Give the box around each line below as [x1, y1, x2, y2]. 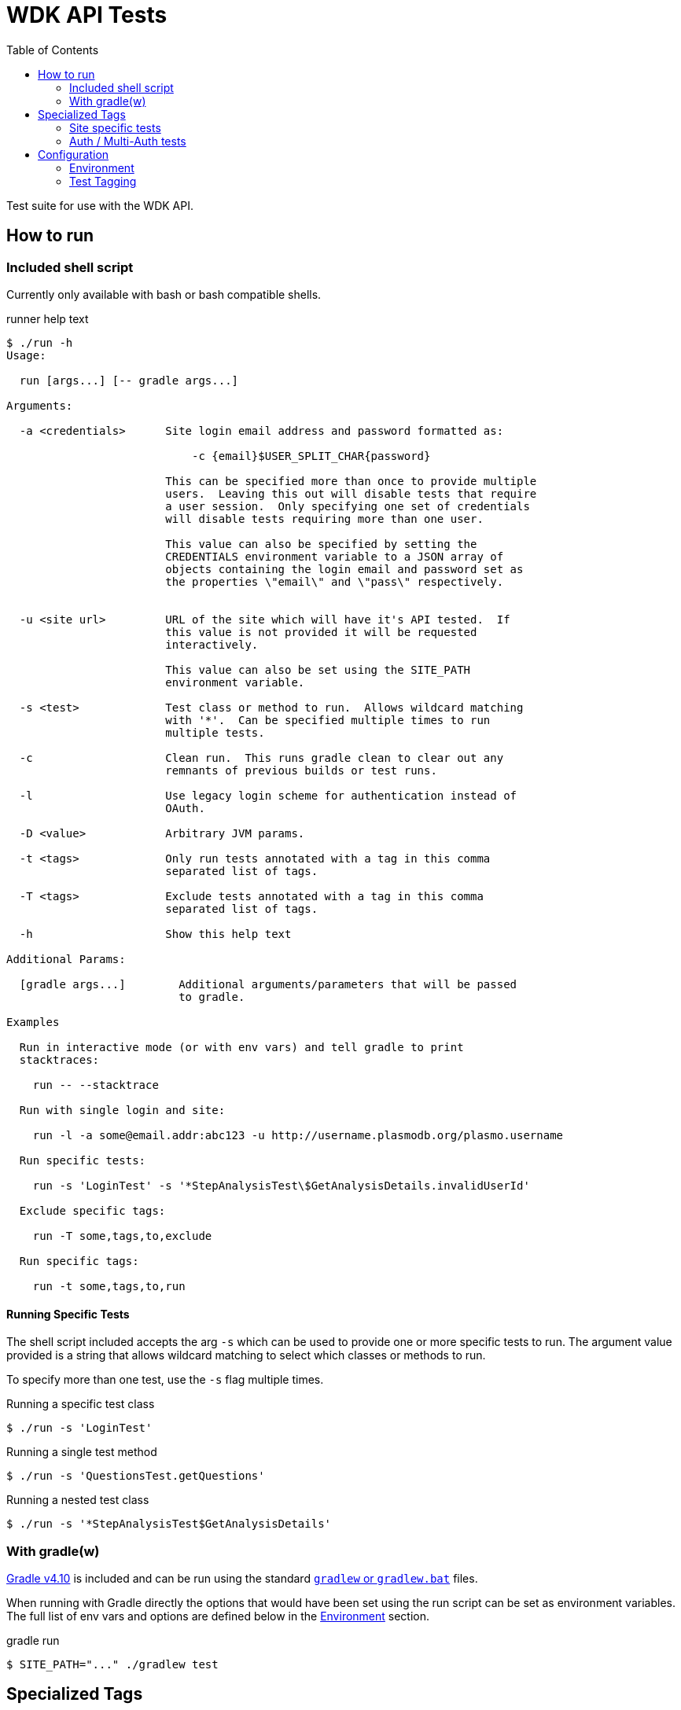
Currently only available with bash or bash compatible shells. [6, 287, 322, 301]
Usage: [6, 348, 46, 362]
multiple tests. [165, 726, 265, 739]
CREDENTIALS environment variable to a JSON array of [165, 550, 504, 563]
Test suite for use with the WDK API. [6, 198, 193, 212]
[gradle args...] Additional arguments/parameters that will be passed [19, 977, 517, 991]
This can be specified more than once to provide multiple [165, 474, 537, 487]
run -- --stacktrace [32, 1078, 159, 1091]
